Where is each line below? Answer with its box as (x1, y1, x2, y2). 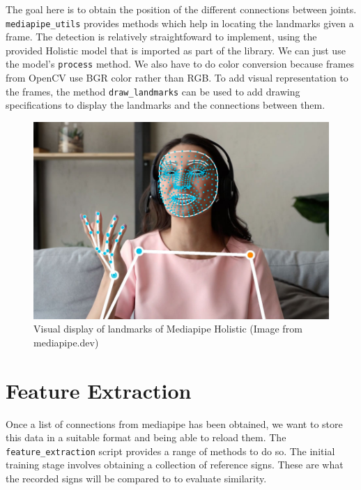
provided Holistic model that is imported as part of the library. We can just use (6, 43, 346, 57)
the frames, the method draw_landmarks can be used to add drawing (6, 84, 300, 98)
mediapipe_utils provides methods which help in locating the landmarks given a (6, 15, 354, 30)
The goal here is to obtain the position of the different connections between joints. (6, 2, 357, 16)
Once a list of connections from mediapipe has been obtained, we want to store (6, 416, 343, 431)
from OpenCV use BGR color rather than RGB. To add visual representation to (6, 70, 348, 85)
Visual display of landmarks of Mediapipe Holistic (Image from (33, 321, 302, 336)
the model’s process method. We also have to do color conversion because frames (6, 56, 355, 71)
